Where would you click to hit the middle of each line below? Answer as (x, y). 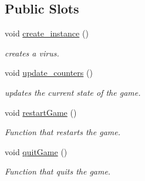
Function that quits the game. (58, 171)
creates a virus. (32, 53)
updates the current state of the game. (73, 92)
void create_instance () (47, 33)
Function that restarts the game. (63, 132)
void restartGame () (41, 112)
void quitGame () (36, 151)
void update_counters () (49, 73)
